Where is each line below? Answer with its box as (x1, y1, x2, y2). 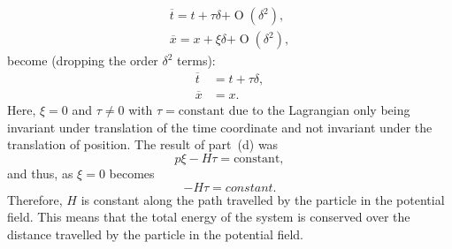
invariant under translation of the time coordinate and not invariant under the (7, 117, 433, 136)
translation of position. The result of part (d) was (7, 135, 279, 154)
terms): (177, 51, 216, 70)
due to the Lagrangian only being (228, 101, 410, 119)
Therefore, (7, 190, 63, 208)
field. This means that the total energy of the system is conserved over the (7, 207, 410, 226)
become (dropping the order (7, 51, 158, 70)
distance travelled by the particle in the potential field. (7, 224, 304, 243)
